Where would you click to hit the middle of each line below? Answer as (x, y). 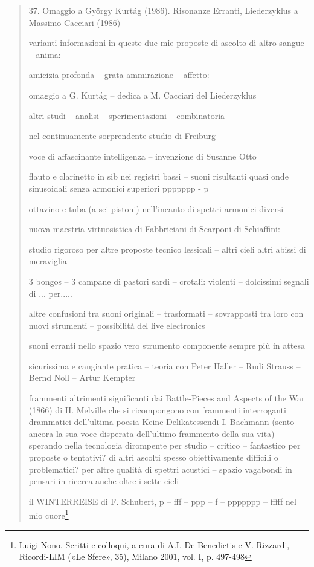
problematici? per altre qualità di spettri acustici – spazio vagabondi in (160, 469)
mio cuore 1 (49, 514)
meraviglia (48, 261)
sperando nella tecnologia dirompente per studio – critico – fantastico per (165, 445)
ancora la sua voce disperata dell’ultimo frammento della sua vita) (152, 433)
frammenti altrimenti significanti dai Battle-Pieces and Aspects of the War (167, 398)
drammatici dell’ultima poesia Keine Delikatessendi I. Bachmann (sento (162, 422)
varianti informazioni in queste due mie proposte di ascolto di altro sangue (166, 43)
